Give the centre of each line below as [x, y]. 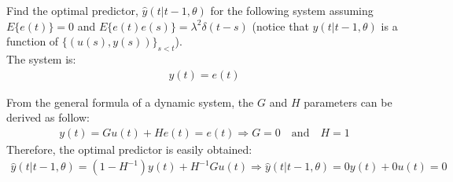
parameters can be [348, 102]
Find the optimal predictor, [72, 10]
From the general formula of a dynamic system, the [130, 102]
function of [33, 41]
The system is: [41, 58]
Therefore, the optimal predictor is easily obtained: [129, 149]
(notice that [280, 25]
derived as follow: [48, 117]
